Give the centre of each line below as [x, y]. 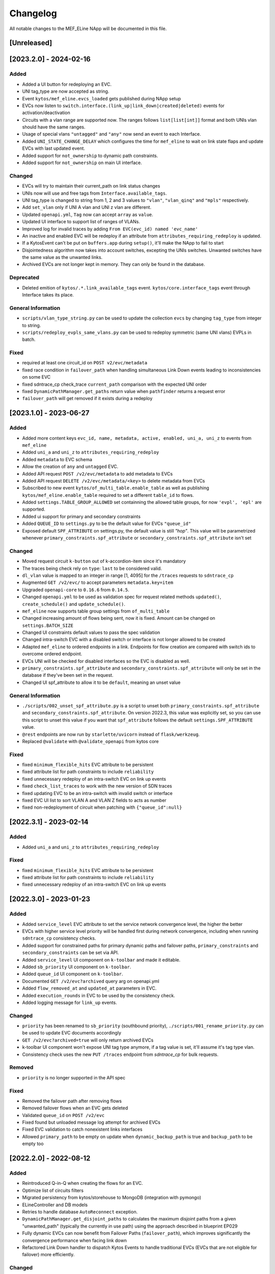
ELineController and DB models [55, 1205]
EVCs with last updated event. [53, 148]
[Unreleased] [31, 43]
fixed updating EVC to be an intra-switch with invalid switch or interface [97, 793]
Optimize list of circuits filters [53, 1190]
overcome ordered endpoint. [52, 654]
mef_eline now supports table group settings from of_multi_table [96, 611]
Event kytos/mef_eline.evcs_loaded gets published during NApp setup [102, 98]
